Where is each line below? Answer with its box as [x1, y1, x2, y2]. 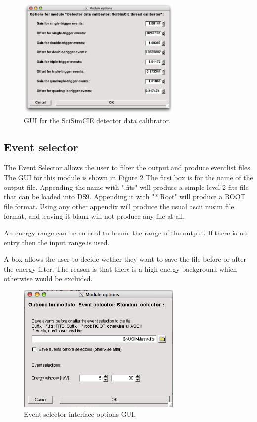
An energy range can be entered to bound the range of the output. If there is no [4, 227, 247, 237]
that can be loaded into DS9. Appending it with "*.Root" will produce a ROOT [4, 191, 246, 202]
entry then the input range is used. [4, 237, 110, 247]
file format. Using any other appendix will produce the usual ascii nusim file [4, 201, 234, 211]
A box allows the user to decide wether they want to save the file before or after [4, 254, 246, 264]
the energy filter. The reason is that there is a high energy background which [4, 263, 237, 274]
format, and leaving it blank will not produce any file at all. [4, 211, 185, 221]
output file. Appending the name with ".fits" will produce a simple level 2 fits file [4, 182, 249, 192]
